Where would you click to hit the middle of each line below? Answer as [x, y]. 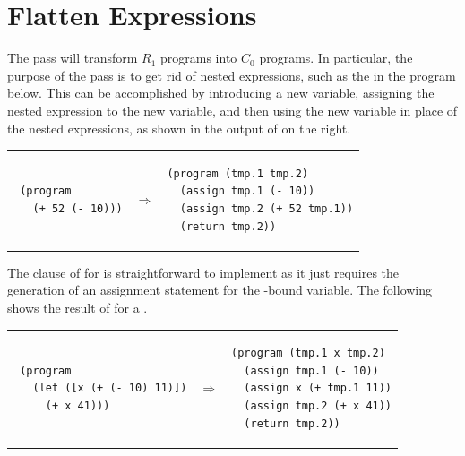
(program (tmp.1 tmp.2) [237, 173]
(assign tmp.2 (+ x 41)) [318, 406]
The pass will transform [73, 58]
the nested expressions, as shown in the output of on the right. [179, 128]
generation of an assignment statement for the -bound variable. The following [220, 290]
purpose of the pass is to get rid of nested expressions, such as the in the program [232, 75]
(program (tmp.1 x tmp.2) [308, 353]
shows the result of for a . [77, 307]
